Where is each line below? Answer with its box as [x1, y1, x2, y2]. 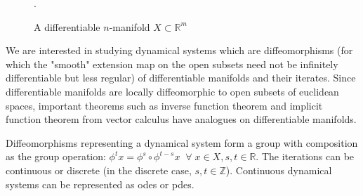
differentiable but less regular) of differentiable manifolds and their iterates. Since [6, 70, 356, 85]
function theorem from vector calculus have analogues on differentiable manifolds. [6, 112, 357, 126]
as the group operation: [6, 149, 106, 164]
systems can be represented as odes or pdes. [6, 176, 194, 191]
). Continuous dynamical [225, 162, 332, 177]
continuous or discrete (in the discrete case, [6, 162, 192, 177]
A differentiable [34, 19, 100, 34]
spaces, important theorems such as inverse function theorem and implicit [6, 98, 323, 112]
